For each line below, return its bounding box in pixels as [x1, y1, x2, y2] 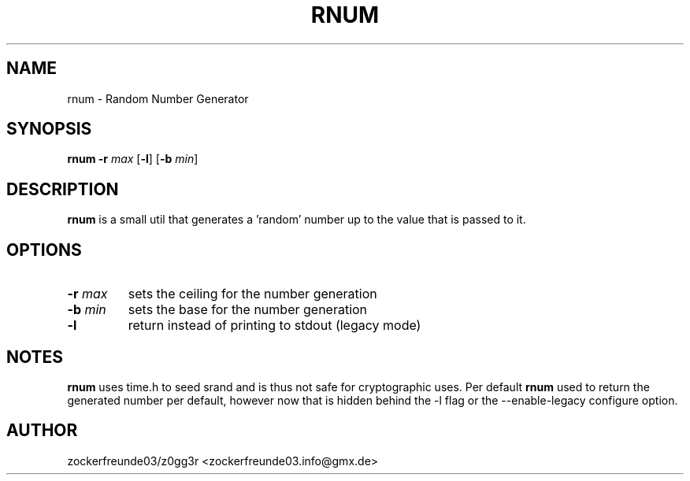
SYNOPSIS [6, 119, 92, 139]
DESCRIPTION [6, 179, 119, 199]
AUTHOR [6, 420, 78, 441]
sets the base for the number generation [128, 302, 368, 318]
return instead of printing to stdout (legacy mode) [128, 317, 421, 334]
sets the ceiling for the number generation [128, 286, 377, 302]
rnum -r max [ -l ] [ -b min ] [67, 152, 198, 166]
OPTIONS [6, 239, 82, 260]
